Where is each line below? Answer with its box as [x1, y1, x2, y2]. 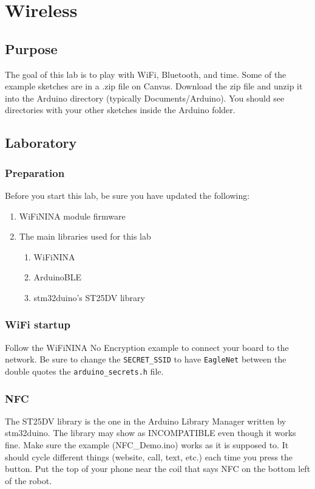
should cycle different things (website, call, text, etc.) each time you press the [5, 450, 293, 463]
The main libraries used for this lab [19, 230, 151, 243]
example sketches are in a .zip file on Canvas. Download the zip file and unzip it [5, 80, 303, 92]
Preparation [5, 165, 65, 180]
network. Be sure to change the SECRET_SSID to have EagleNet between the [5, 353, 286, 366]
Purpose [5, 39, 58, 58]
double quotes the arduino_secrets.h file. [5, 364, 164, 377]
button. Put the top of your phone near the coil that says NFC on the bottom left [5, 462, 311, 475]
